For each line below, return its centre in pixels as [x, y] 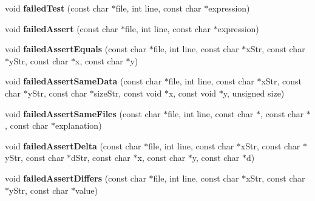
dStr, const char [101, 158]
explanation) [78, 125]
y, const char [216, 158]
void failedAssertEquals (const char [76, 49]
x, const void [192, 93]
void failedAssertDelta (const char [73, 145]
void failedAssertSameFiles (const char [83, 113]
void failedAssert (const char [62, 28]
